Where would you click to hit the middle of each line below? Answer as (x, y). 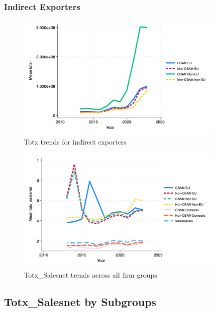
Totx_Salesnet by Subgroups (80, 301)
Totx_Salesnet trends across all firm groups (91, 274)
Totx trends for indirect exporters (75, 141)
